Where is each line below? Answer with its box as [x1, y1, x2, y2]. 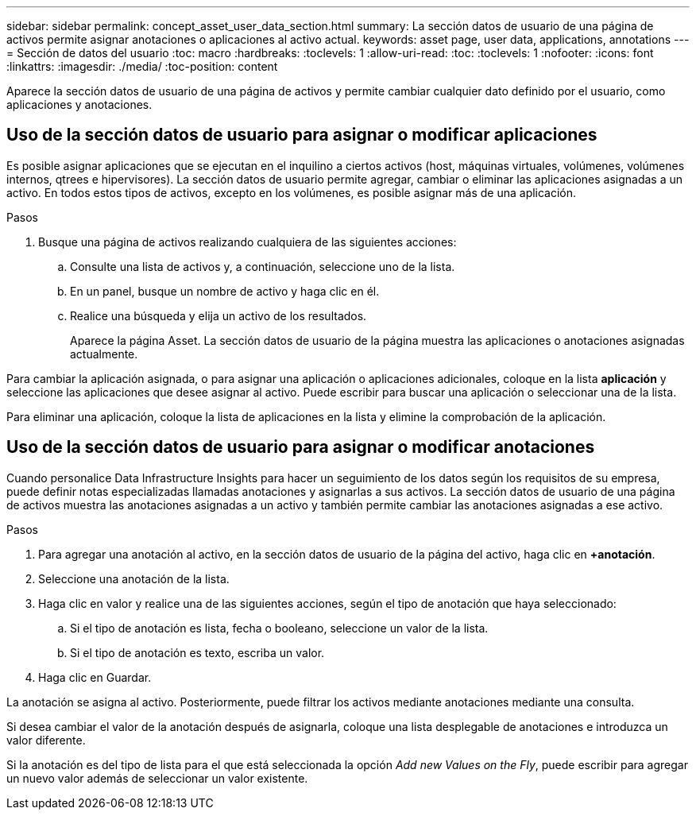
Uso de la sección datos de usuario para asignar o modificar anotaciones [6, 437, 595, 458]
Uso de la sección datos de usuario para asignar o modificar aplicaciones [6, 125, 597, 145]
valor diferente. [6, 733, 86, 747]
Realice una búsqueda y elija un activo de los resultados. [70, 308, 367, 323]
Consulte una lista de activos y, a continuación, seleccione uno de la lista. [70, 259, 455, 273]
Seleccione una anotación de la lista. [38, 571, 230, 586]
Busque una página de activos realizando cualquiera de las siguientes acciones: [38, 234, 457, 249]
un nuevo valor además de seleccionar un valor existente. [6, 771, 308, 785]
